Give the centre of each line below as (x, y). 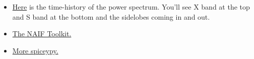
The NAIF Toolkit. (42, 34)
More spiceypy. (35, 50)
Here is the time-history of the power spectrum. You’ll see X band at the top (131, 7)
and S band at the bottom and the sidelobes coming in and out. (111, 16)
